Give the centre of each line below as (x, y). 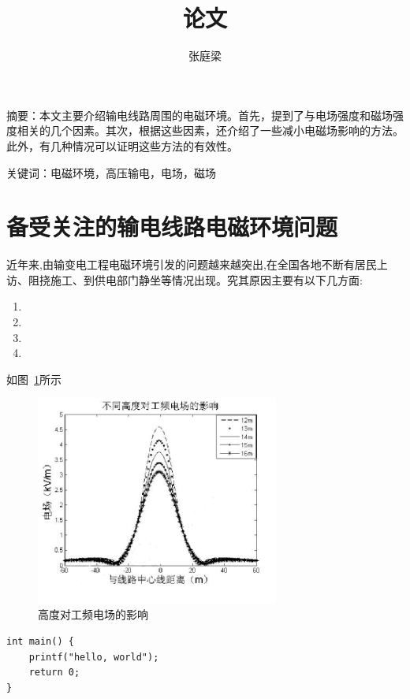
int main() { (40, 642)
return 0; (54, 673)
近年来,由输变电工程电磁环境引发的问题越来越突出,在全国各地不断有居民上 (197, 264)
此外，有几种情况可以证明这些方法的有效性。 (122, 145)
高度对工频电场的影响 (93, 614)
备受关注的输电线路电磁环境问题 (172, 227)
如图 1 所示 (34, 379)
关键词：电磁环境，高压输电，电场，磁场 (111, 172)
